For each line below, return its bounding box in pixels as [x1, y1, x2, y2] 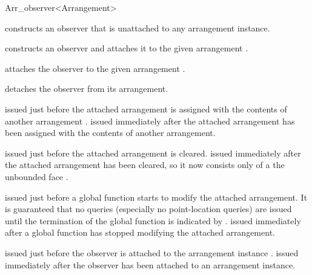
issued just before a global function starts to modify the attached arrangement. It [5, 190, 308, 203]
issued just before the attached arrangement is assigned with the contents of [5, 102, 287, 115]
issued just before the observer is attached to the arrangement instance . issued [5, 246, 299, 259]
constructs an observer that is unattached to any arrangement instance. [5, 21, 270, 34]
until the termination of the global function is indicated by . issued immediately [5, 214, 301, 227]
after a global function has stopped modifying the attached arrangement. [5, 226, 275, 239]
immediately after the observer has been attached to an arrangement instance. [5, 258, 296, 271]
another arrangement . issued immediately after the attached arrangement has [5, 114, 295, 127]
